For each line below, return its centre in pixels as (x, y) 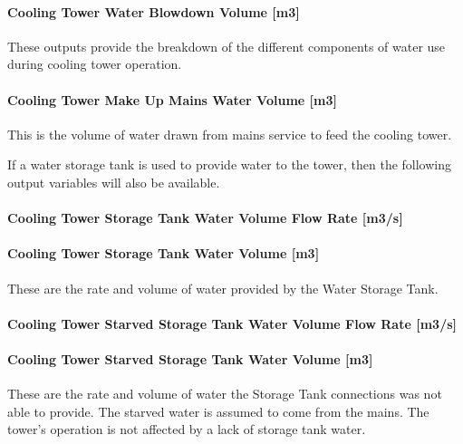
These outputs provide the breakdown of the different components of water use (227, 46)
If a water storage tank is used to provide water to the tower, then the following (229, 164)
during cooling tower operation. (95, 64)
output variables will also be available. (114, 182)
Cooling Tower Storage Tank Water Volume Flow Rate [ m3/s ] (205, 218)
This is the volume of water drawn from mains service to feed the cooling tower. (230, 134)
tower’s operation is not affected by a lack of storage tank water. (187, 429)
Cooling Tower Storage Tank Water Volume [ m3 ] (164, 253)
